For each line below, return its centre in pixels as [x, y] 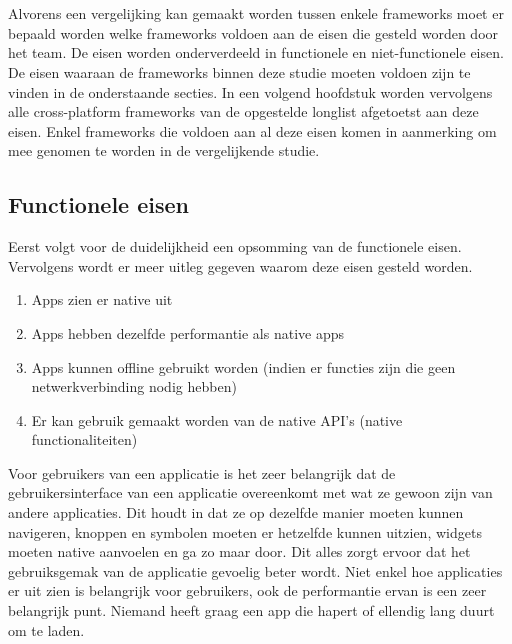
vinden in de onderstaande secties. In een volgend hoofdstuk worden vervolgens [250, 91]
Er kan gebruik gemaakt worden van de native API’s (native [217, 419]
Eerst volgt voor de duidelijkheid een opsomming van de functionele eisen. [235, 246]
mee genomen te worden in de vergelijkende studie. [164, 150]
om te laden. [46, 629]
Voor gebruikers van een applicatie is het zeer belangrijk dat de [202, 472]
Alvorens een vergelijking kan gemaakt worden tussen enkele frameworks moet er [256, 13]
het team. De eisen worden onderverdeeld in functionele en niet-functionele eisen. [256, 52]
